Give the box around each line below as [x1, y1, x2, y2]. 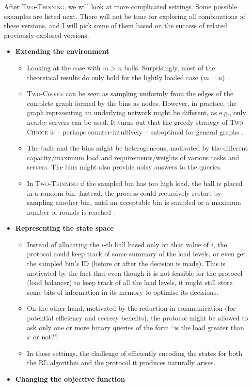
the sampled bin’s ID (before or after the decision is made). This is [27, 258, 226, 269]
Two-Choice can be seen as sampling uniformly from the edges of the [27, 88, 234, 99]
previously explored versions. [4, 30, 89, 40]
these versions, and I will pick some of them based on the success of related [4, 20, 227, 31]
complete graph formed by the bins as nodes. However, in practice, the [27, 98, 237, 108]
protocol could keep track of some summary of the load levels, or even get [27, 249, 246, 259]
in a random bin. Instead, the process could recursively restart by [27, 187, 221, 198]
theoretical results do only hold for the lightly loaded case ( [27, 72, 204, 82]
